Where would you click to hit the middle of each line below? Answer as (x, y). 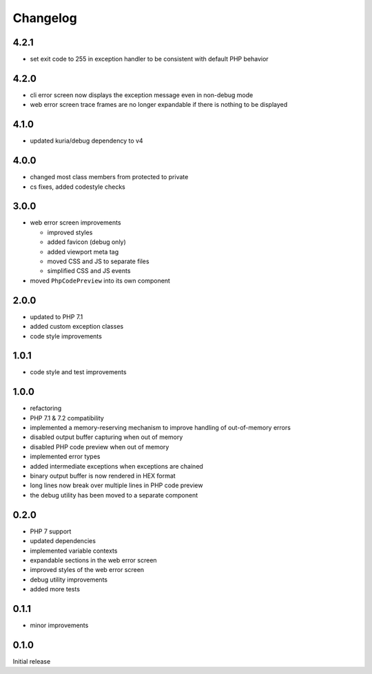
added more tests (55, 589)
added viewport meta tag (83, 252)
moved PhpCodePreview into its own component (100, 280)
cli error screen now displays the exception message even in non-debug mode (142, 95)
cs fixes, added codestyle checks (77, 187)
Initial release (32, 661)
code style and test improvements (78, 372)
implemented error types (65, 457)
